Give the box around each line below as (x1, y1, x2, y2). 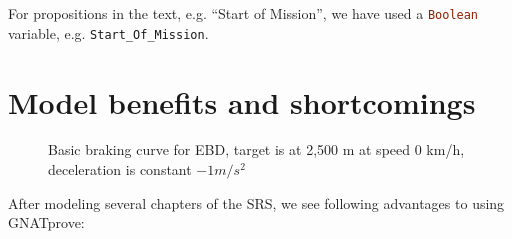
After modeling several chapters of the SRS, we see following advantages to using (8, 192, 505, 213)
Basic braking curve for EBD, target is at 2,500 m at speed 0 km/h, (48, 139, 465, 160)
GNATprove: (8, 212, 85, 233)
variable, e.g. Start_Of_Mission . (8, 22, 209, 43)
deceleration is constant (48, 159, 192, 180)
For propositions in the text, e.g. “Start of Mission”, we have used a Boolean (8, 3, 479, 23)
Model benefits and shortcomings (8, 81, 476, 122)
